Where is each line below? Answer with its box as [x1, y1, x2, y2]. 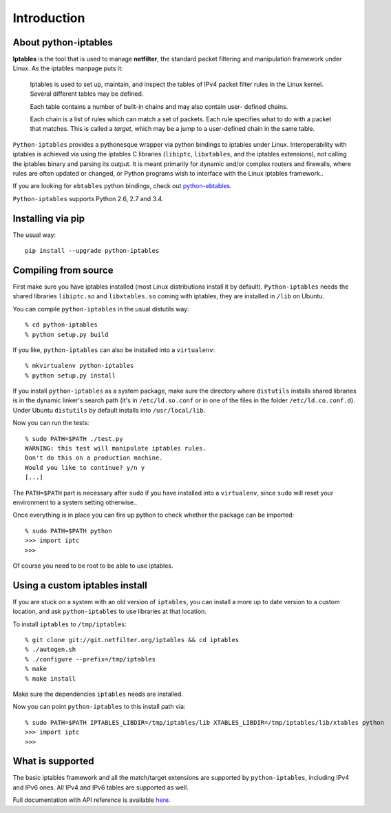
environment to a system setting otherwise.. [12, 498, 138, 506]
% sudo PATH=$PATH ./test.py [25, 435, 123, 442]
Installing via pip [12, 212, 85, 224]
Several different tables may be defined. [30, 90, 144, 98]
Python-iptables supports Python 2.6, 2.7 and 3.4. [12, 194, 164, 203]
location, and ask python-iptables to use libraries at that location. [12, 607, 207, 616]
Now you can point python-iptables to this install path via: [12, 703, 186, 711]
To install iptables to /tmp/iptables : [12, 620, 127, 628]
